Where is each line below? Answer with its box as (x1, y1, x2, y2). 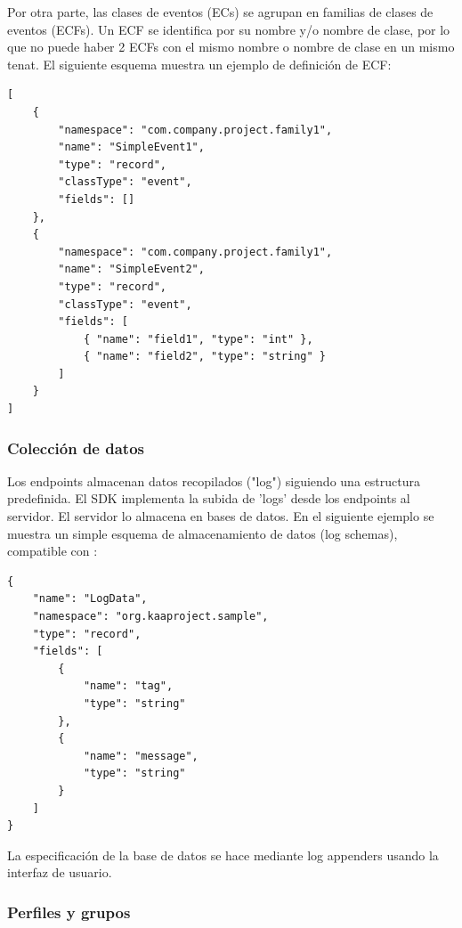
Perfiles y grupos (7, 900, 131, 923)
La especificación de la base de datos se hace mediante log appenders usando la (7, 845, 439, 864)
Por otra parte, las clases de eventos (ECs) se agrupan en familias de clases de (7, 3, 434, 20)
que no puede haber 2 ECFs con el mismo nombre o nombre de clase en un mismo (7, 37, 455, 56)
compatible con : (7, 541, 98, 560)
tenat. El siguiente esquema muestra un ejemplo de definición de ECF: (7, 54, 392, 73)
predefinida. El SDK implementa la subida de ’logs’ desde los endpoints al (7, 489, 410, 508)
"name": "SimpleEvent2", (58, 263, 205, 276)
